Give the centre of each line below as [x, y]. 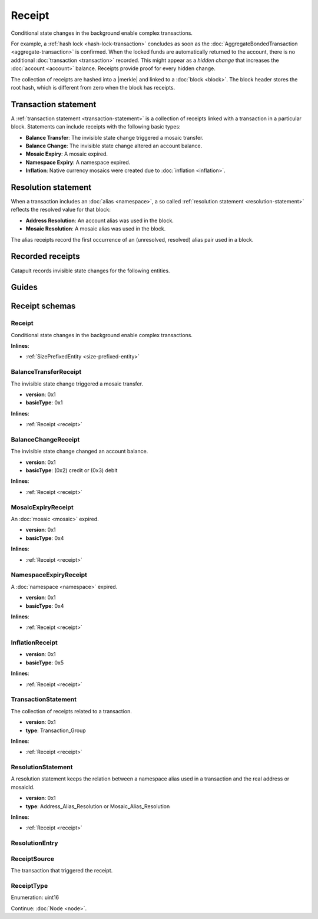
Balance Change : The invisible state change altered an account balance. [114, 146]
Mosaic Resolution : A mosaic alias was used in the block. [96, 229]
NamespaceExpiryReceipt [49, 575]
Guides [24, 287]
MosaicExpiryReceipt [42, 507]
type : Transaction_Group [56, 730]
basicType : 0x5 [45, 663]
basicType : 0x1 [44, 403]
